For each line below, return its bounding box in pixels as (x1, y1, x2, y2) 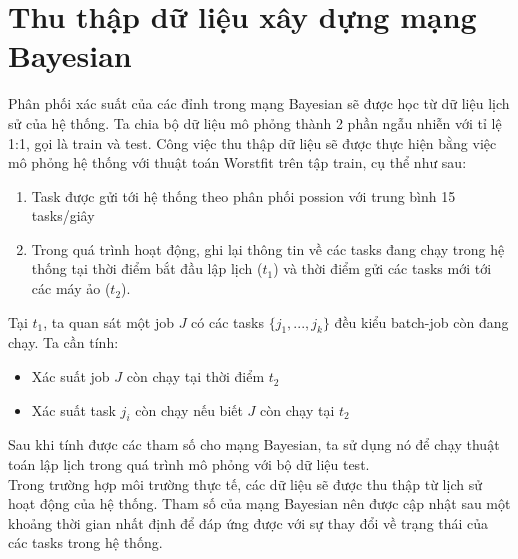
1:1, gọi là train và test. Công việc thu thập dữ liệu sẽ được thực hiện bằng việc (8, 132, 497, 153)
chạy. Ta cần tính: (8, 332, 119, 353)
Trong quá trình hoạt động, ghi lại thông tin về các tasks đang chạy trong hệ (31, 238, 505, 259)
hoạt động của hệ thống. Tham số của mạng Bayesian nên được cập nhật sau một (8, 493, 511, 514)
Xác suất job (31, 366, 110, 387)
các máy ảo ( (31, 278, 111, 299)
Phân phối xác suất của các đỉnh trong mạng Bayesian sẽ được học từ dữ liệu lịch (8, 93, 510, 114)
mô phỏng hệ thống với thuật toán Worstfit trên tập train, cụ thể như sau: (8, 152, 467, 173)
